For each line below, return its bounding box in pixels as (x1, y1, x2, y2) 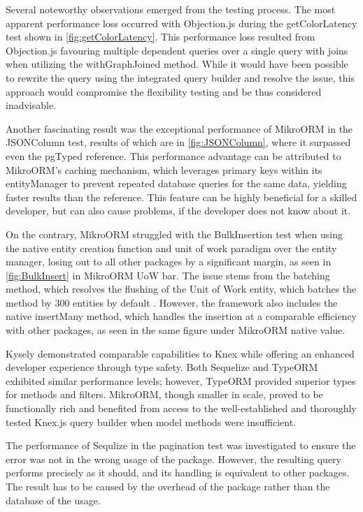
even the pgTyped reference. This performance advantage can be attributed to (6, 148, 341, 163)
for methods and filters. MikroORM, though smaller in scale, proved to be (6, 387, 323, 402)
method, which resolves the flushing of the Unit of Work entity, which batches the (6, 281, 357, 296)
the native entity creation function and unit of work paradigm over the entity (6, 240, 337, 255)
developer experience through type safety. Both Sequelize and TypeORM (6, 360, 318, 374)
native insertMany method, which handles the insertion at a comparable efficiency (6, 309, 357, 323)
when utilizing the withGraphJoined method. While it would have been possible (6, 57, 348, 71)
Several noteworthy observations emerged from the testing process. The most (6, 2, 336, 16)
